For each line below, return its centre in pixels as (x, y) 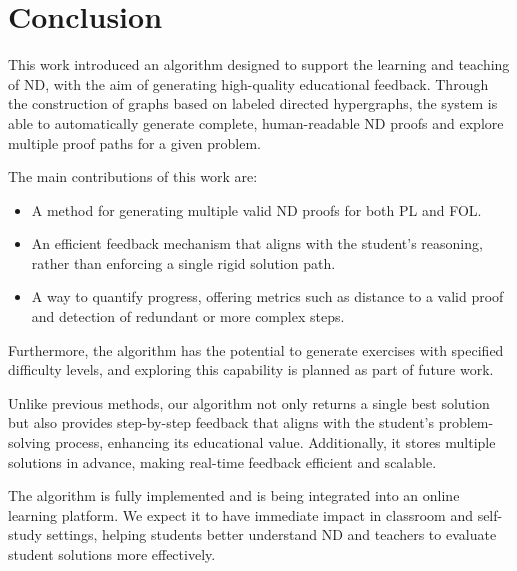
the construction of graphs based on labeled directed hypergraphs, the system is (253, 103)
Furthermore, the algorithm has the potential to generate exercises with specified (256, 349)
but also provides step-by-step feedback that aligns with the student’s (221, 422)
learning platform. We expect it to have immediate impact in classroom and (240, 514)
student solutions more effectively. (112, 554)
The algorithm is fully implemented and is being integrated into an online (234, 495)
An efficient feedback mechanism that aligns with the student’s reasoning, (257, 243)
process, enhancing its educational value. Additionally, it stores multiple (275, 442)
